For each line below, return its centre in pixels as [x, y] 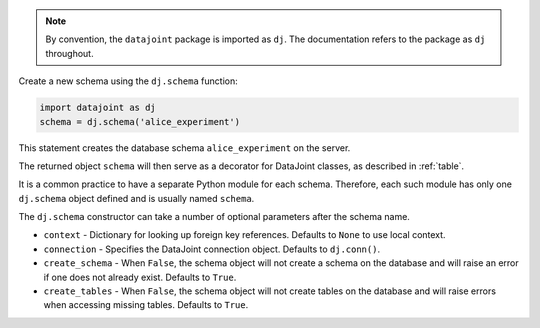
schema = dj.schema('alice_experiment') [139, 121]
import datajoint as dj [98, 108]
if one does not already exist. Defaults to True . [140, 277]
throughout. [69, 53]
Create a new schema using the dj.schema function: [128, 81]
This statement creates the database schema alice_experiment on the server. [184, 147]
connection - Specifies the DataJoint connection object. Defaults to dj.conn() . [211, 249]
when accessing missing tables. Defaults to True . [146, 305]
